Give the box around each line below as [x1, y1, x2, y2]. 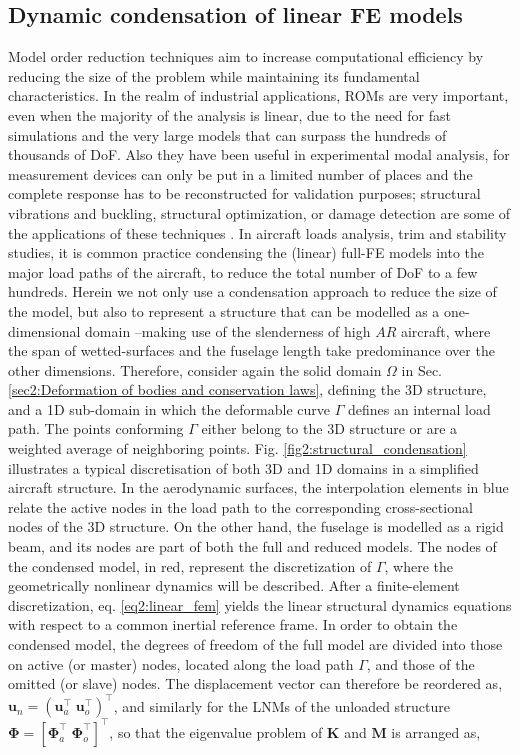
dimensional [8, 320, 81, 341]
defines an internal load [347, 398, 491, 419]
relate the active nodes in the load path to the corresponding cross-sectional [8, 496, 473, 517]
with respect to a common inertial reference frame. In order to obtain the [8, 614, 458, 635]
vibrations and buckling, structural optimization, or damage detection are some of [8, 202, 511, 223]
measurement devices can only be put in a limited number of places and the [8, 163, 473, 184]
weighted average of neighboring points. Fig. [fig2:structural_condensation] [8, 438, 467, 459]
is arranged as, [391, 721, 481, 742]
